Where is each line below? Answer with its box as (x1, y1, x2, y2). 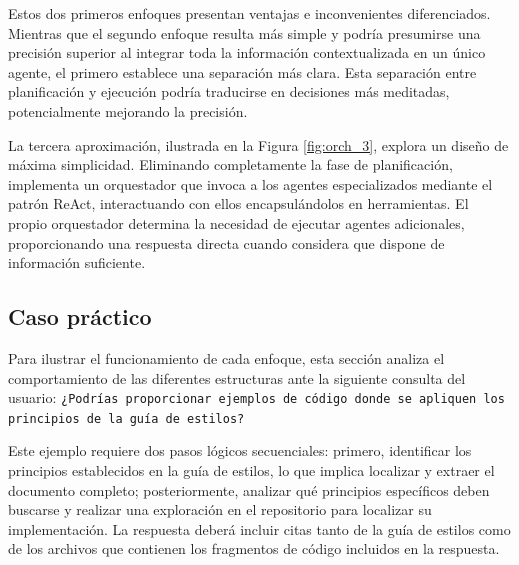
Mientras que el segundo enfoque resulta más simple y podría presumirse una (8, 22, 481, 43)
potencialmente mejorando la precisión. (8, 100, 248, 121)
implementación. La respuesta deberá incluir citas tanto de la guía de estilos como (8, 518, 511, 539)
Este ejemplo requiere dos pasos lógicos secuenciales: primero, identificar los (8, 440, 472, 461)
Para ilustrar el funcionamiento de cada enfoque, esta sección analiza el (8, 347, 445, 368)
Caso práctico (8, 301, 152, 332)
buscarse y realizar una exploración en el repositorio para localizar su (8, 499, 432, 520)
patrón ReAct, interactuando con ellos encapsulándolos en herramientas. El (8, 193, 469, 214)
